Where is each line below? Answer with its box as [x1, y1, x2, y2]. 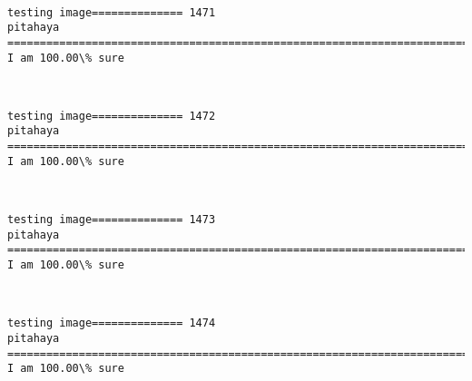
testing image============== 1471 [7, 5, 216, 19]
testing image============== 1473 [7, 213, 216, 227]
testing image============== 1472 [7, 109, 216, 122]
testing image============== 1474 [7, 317, 216, 330]
